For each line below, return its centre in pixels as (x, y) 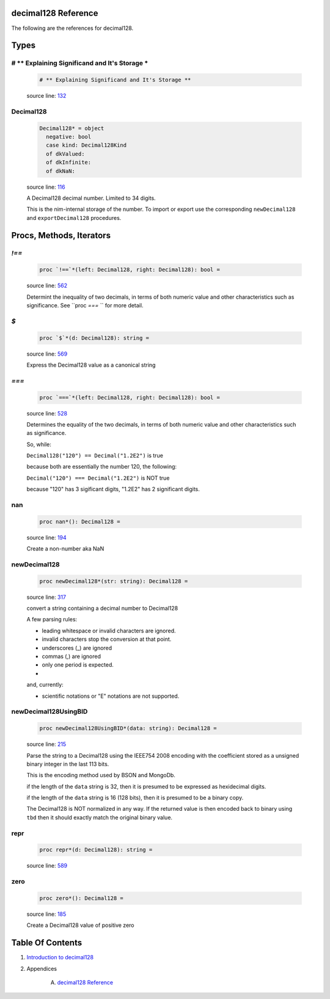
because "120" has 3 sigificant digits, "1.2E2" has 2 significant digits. (113, 489)
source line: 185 (46, 914)
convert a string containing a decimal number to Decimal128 (102, 609)
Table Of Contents (47, 943)
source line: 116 (46, 187)
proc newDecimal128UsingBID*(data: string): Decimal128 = (128, 728)
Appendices (42, 968)
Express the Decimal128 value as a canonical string (91, 365)
